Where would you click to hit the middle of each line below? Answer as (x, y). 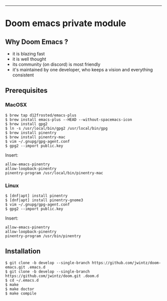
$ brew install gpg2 (27, 124)
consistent (23, 75)
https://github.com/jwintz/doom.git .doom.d (52, 276)
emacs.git (15, 267)
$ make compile (21, 293)
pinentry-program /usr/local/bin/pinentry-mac (54, 173)
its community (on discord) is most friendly (56, 64)
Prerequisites (26, 91)
